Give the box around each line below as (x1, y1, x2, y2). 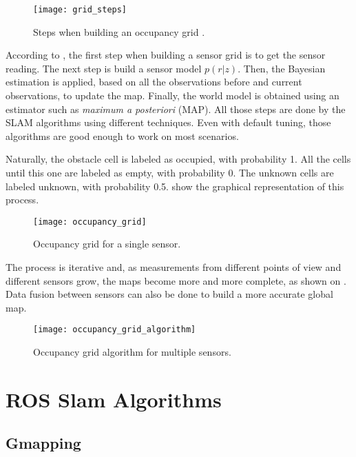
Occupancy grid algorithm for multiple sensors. (33, 345, 231, 359)
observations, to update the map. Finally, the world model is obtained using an (6, 88, 339, 103)
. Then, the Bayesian (238, 61, 326, 75)
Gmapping (6, 432, 81, 454)
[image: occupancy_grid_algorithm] (33, 325, 196, 335)
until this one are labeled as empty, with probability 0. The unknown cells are (6, 165, 334, 179)
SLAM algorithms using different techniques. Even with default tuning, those (6, 115, 331, 130)
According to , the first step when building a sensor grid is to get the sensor (6, 48, 326, 62)
